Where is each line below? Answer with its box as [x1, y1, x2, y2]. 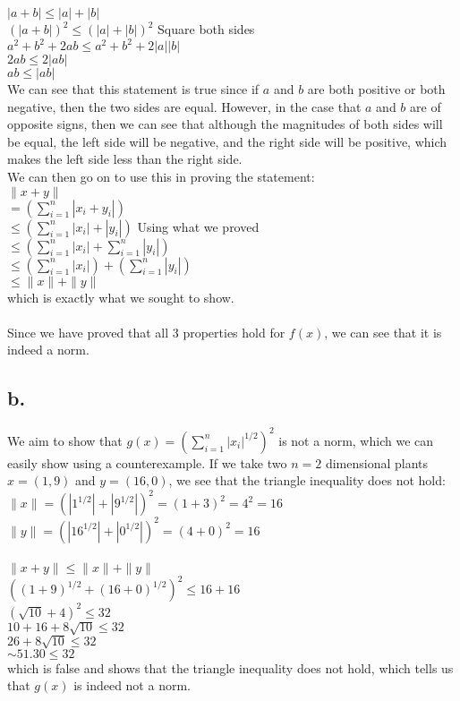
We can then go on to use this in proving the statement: [7, 167, 315, 186]
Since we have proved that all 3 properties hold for [7, 322, 285, 341]
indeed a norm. [7, 340, 89, 359]
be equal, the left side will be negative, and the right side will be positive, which [7, 132, 447, 150]
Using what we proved [137, 217, 260, 235]
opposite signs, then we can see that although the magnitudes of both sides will [7, 115, 443, 133]
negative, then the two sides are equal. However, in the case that [7, 97, 362, 115]
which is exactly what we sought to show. [7, 287, 234, 306]
